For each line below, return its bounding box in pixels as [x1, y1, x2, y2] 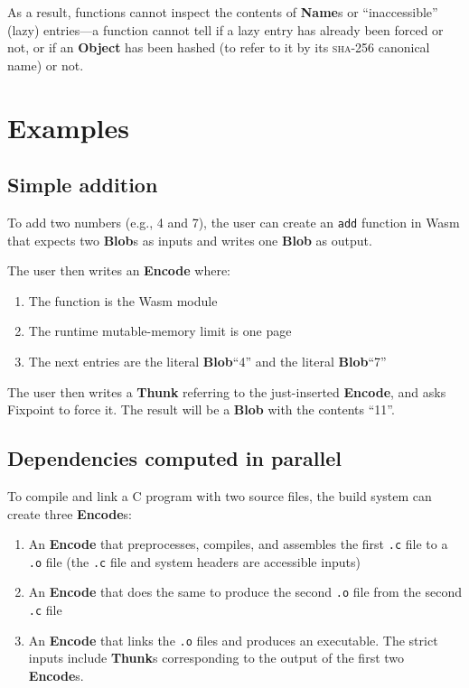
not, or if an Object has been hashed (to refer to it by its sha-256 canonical [7, 38, 430, 57]
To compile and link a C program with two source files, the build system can [7, 486, 432, 505]
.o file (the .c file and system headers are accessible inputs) [28, 552, 361, 571]
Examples [7, 108, 129, 145]
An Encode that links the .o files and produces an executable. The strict [28, 630, 438, 649]
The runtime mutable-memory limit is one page [28, 321, 292, 340]
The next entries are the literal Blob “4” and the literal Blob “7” [28, 351, 387, 370]
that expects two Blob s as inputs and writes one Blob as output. [7, 230, 372, 249]
